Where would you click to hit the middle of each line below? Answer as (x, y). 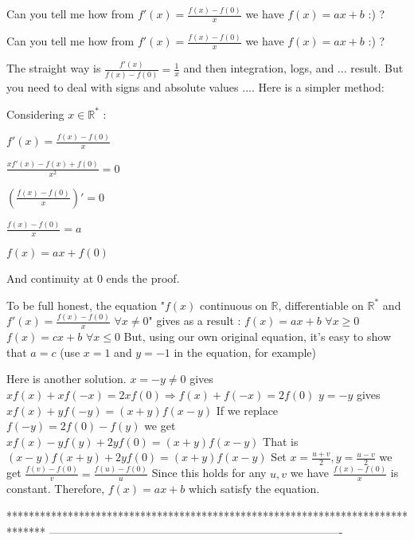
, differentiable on (321, 305)
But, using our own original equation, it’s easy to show (257, 337)
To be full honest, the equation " (86, 305)
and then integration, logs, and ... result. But (293, 68)
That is (281, 441)
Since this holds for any (209, 473)
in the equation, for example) (245, 352)
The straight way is (54, 68)
